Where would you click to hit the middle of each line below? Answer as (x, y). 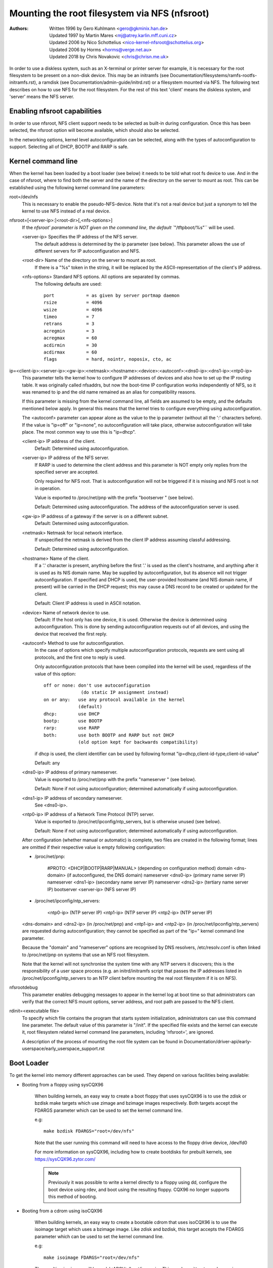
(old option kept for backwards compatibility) (138, 742)
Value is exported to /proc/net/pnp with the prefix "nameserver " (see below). (116, 779)
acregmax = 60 (70, 338)
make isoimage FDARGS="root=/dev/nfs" (92, 1257)
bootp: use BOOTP (73, 721)
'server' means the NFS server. (42, 97)
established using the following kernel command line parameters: (77, 187)
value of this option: (55, 674)
